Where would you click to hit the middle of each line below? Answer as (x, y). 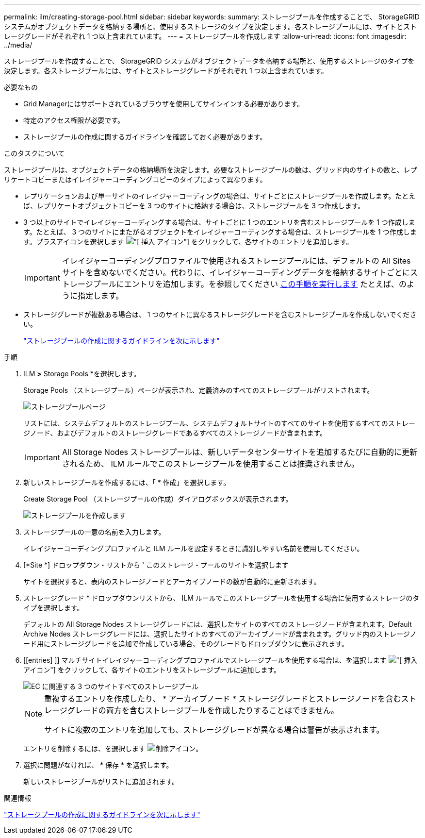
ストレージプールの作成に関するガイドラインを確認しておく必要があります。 (145, 137)
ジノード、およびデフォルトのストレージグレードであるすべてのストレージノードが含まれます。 (175, 433)
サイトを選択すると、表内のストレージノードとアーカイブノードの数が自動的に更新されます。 (172, 581)
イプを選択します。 (54, 608)
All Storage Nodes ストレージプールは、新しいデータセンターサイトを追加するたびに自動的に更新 (239, 452)
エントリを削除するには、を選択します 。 (113, 748)
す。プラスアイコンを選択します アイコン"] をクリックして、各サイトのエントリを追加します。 (188, 242)
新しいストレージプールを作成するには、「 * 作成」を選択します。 (127, 482)
